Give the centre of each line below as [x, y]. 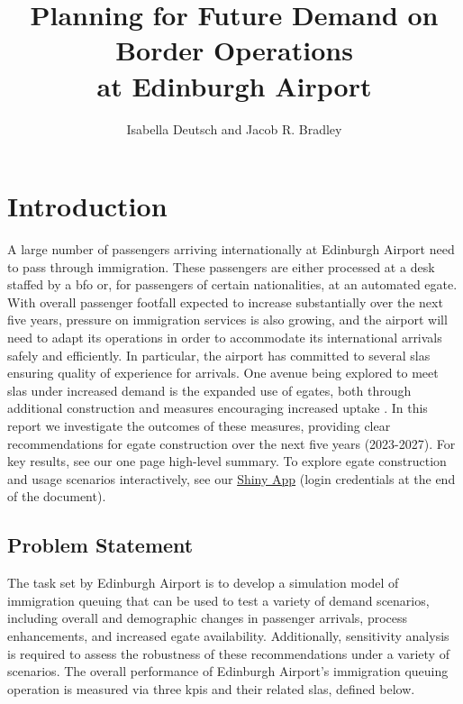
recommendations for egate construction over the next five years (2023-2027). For [231, 443]
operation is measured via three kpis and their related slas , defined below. [211, 688]
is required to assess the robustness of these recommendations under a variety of [228, 653]
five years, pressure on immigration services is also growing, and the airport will [227, 320]
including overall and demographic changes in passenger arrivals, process [208, 618]
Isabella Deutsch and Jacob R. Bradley [234, 128]
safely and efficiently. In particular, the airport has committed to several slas [219, 355]
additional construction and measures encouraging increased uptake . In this [218, 408]
